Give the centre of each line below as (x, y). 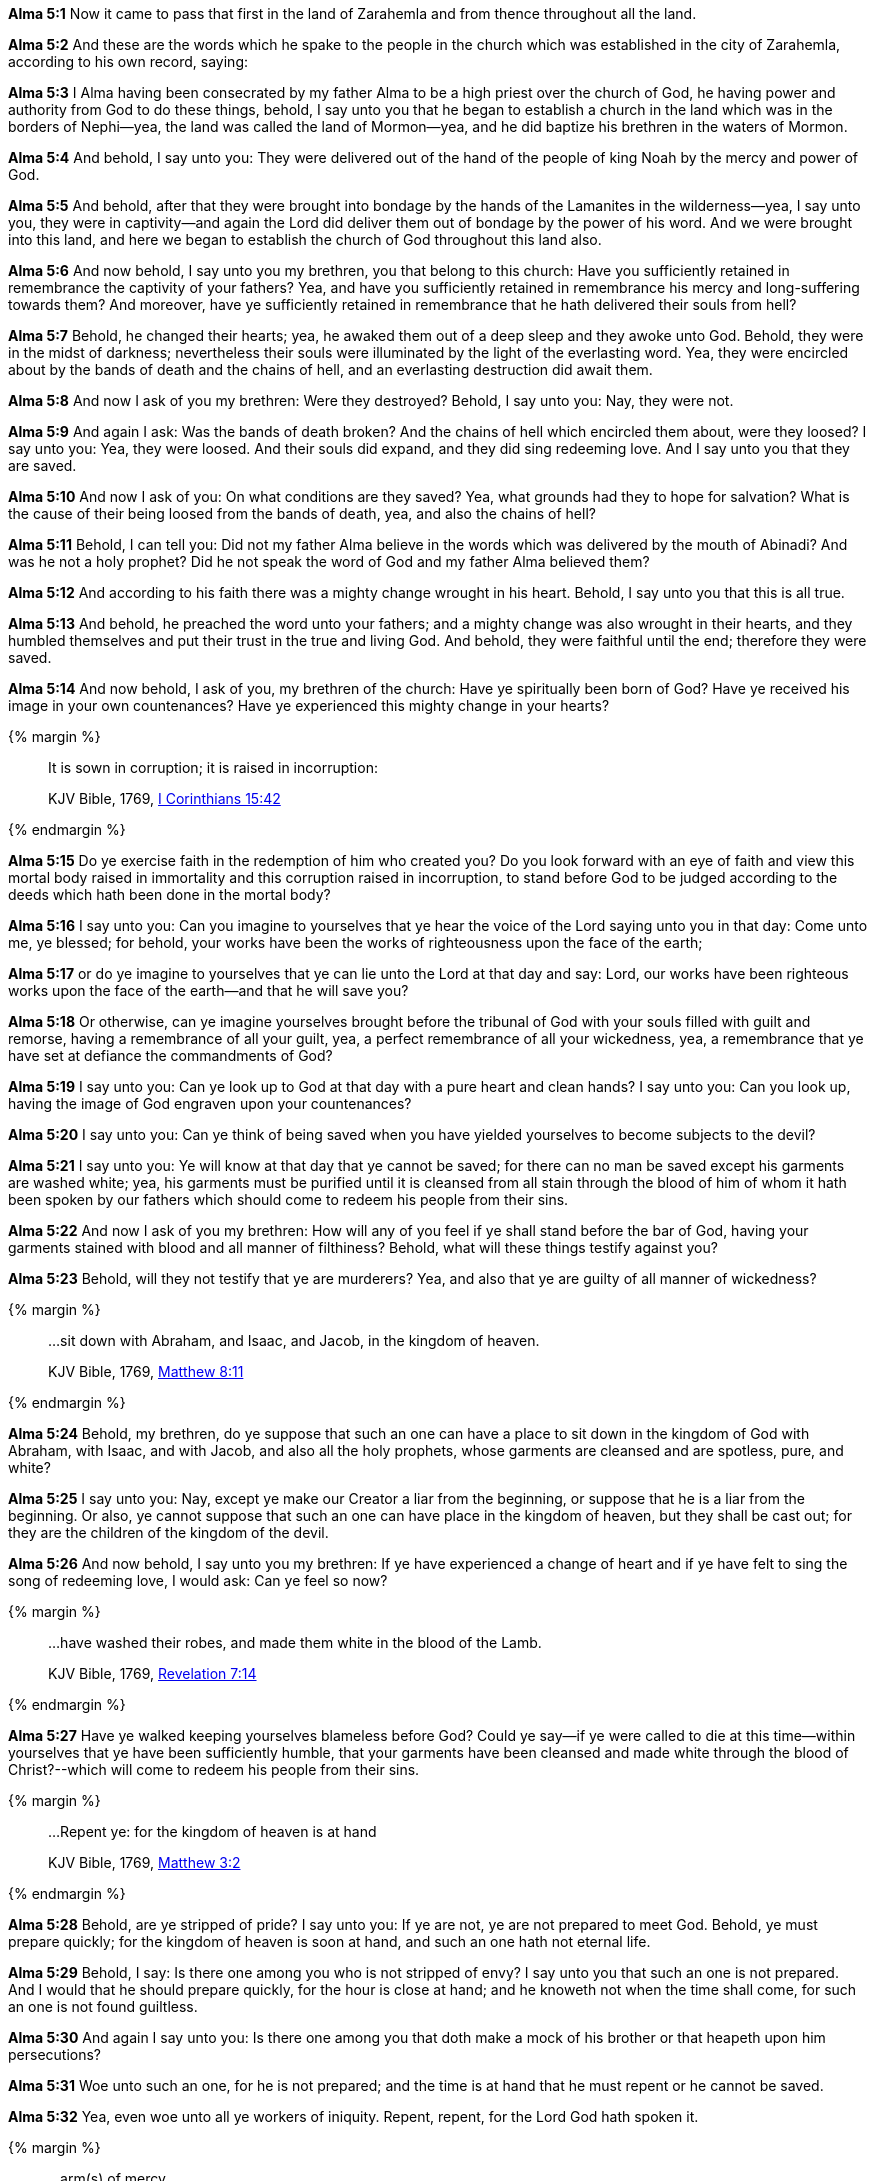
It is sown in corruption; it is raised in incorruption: (213, 767)
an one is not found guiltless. (103, 2006)
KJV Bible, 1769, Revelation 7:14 (152, 1673)
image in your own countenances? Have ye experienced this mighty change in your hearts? (309, 705)
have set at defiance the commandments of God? (170, 1055)
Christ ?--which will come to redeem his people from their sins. (214, 1769)
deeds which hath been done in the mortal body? (169, 894)
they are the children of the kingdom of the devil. (168, 1532)
